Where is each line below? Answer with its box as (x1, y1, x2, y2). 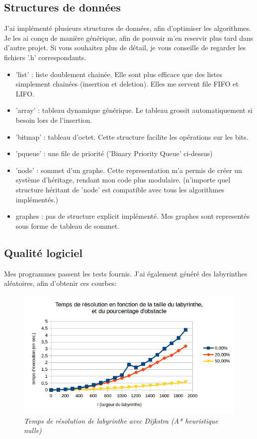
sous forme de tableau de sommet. (15, 220, 120, 231)
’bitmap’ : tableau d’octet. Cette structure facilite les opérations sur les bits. (15, 131, 249, 142)
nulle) (24, 425, 42, 436)
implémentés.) (15, 194, 59, 204)
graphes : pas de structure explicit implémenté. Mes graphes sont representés (15, 211, 250, 221)
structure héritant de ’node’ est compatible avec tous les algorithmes (15, 184, 225, 194)
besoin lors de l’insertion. (15, 114, 92, 125)
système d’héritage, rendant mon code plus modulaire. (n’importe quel (15, 175, 231, 185)
